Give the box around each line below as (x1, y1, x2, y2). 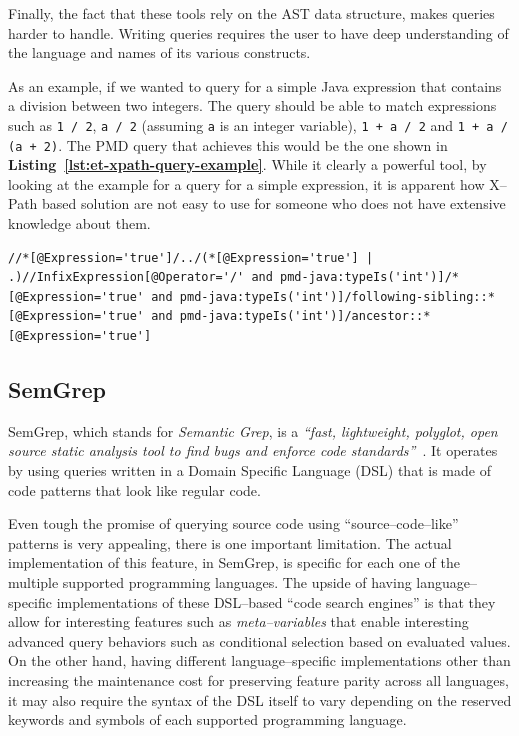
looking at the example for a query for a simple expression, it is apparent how (8, 173, 485, 194)
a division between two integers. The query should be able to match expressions (8, 95, 497, 116)
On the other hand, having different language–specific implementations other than (8, 650, 511, 671)
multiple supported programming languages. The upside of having (8, 571, 412, 592)
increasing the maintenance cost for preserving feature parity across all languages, (8, 669, 509, 690)
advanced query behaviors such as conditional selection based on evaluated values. (8, 630, 511, 651)
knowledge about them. (8, 213, 151, 234)
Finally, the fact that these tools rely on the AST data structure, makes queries (8, 3, 495, 23)
